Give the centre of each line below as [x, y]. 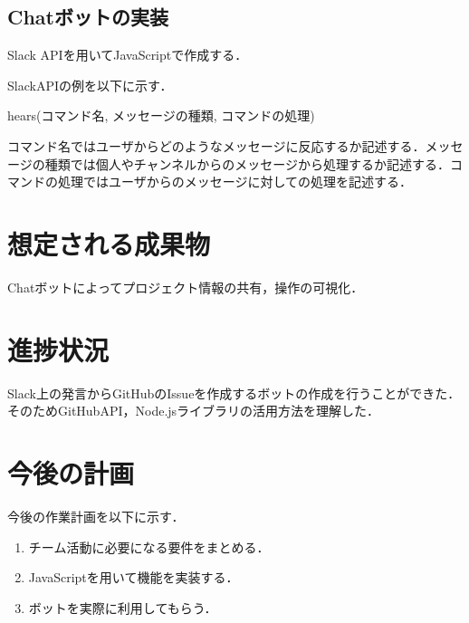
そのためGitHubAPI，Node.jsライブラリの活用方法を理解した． [194, 411]
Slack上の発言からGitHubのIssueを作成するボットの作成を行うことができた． [234, 393]
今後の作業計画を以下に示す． [96, 516]
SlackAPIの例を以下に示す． [90, 85]
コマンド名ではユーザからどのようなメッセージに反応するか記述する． [216, 145]
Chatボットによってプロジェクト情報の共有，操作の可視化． [186, 287]
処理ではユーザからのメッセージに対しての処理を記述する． [235, 182]
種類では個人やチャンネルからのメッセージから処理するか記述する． [248, 163]
